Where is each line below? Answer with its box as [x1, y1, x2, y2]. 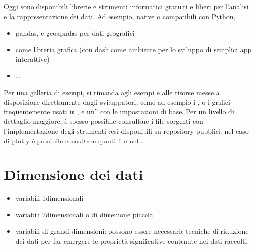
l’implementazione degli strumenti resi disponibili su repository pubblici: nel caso [4, 125, 249, 136]
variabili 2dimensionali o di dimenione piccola [15, 209, 153, 219]
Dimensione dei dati [4, 164, 143, 184]
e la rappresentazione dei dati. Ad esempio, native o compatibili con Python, [4, 11, 236, 21]
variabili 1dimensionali [15, 193, 84, 203]
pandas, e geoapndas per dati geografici [15, 28, 135, 38]
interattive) [15, 54, 50, 64]
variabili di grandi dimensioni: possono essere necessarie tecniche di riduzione [15, 226, 249, 236]
